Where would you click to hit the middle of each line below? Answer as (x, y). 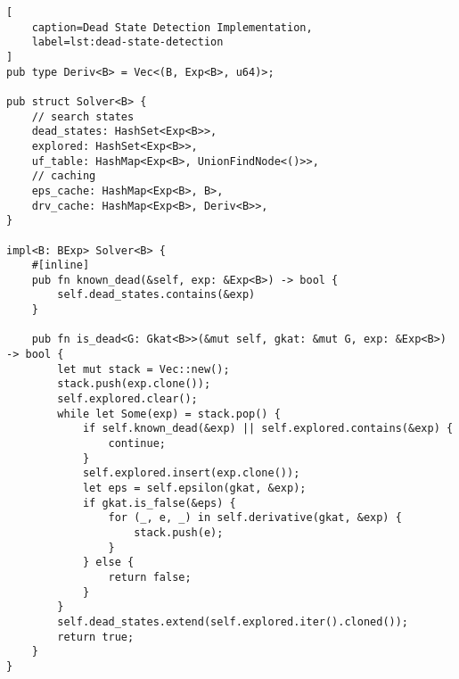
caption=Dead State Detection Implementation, (172, 27)
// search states (83, 116)
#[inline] (61, 265)
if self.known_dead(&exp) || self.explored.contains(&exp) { (268, 429)
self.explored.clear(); (127, 399)
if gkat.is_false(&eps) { (159, 503)
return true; (96, 637)
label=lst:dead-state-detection (127, 42)
